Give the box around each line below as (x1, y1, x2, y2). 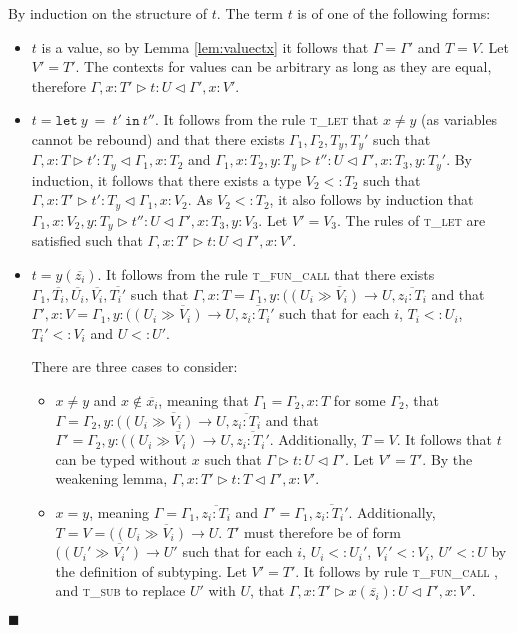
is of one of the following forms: (297, 3, 491, 23)
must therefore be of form (244, 521, 401, 542)
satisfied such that (31, 230, 143, 251)
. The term (216, 3, 283, 23)
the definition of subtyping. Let (55, 560, 247, 581)
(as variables (421, 109, 498, 130)
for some (333, 389, 386, 410)
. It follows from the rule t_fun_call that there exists (97, 263, 435, 284)
